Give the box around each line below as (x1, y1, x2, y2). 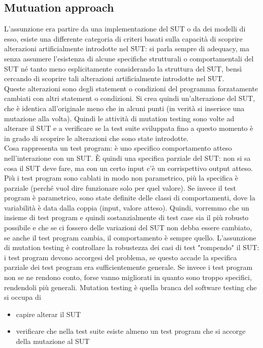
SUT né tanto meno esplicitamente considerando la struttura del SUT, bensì (4, 63, 242, 74)
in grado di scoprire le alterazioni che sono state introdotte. (4, 132, 189, 143)
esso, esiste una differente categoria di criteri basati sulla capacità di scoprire (4, 33, 243, 44)
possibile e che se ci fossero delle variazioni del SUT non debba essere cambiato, (4, 222, 252, 233)
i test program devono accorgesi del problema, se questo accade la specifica (4, 252, 237, 262)
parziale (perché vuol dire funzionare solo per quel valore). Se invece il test (4, 182, 236, 193)
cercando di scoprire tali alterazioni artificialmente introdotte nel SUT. (4, 73, 224, 84)
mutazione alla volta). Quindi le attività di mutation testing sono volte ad (4, 113, 235, 123)
